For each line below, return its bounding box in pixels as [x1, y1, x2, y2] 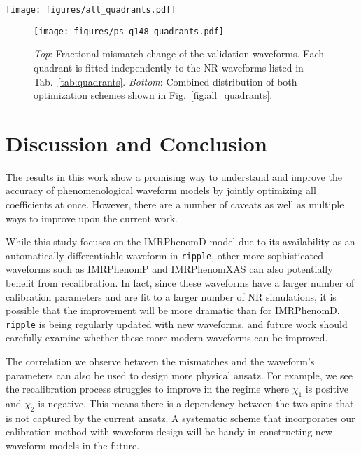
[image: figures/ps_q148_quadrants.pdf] [34, 26, 225, 36]
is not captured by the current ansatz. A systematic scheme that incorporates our [6, 410, 355, 425]
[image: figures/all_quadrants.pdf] [6, 5, 176, 15]
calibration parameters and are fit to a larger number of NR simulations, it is [6, 289, 337, 304]
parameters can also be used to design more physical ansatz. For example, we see [6, 367, 353, 382]
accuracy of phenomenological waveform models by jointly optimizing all [6, 183, 316, 198]
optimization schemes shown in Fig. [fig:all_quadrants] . [34, 88, 273, 102]
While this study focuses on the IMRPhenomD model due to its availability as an [6, 234, 355, 249]
